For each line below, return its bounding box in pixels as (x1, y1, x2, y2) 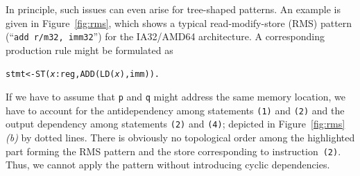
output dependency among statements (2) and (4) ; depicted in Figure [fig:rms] (6, 116, 345, 131)
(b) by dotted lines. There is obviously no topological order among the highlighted (6, 130, 355, 145)
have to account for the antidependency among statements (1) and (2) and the (6, 103, 345, 117)
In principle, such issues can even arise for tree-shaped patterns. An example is (6, 2, 341, 16)
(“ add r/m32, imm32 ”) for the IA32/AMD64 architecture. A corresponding (6, 29, 325, 44)
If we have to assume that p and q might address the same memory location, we (6, 89, 345, 104)
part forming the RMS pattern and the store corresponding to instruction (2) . (6, 143, 341, 158)
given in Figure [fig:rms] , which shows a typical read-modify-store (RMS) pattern (6, 15, 352, 30)
